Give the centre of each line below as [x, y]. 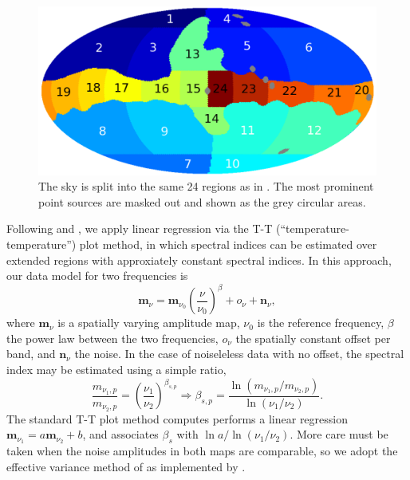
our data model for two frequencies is [97, 275]
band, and [31, 354]
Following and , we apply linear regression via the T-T [140, 228]
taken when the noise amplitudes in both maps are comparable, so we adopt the [202, 450]
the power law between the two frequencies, [112, 338]
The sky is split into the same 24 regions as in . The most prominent [206, 186]
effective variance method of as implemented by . [126, 466]
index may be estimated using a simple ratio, [116, 370]
